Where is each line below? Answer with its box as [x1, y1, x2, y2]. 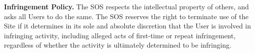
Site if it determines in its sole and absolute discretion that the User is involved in [4, 21, 251, 31]
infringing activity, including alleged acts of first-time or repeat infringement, [4, 30, 236, 40]
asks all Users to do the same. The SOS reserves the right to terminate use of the [4, 11, 249, 21]
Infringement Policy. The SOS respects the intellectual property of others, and [4, 1, 249, 11]
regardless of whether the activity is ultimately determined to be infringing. [4, 40, 231, 50]
